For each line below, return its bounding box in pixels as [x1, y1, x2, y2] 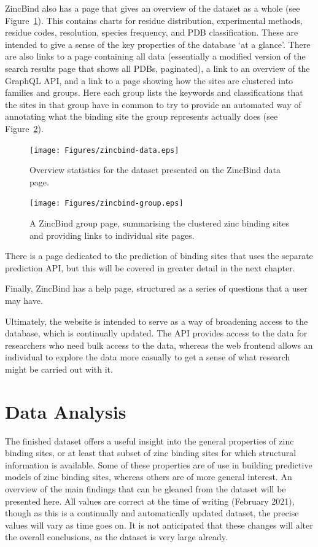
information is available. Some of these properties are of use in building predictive [5, 458, 312, 471]
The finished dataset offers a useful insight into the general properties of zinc [5, 434, 294, 447]
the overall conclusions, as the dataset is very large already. [5, 530, 228, 543]
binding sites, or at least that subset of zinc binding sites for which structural [5, 446, 297, 459]
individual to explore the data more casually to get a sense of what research [5, 351, 290, 363]
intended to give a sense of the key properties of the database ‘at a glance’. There [5, 37, 311, 50]
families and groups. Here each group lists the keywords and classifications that [5, 86, 303, 99]
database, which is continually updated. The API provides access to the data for [5, 327, 308, 339]
